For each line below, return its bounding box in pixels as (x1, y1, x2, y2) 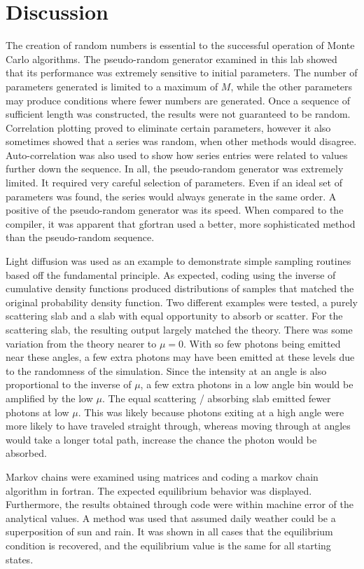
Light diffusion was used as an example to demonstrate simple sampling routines (6, 254, 351, 268)
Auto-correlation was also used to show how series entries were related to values (6, 147, 348, 162)
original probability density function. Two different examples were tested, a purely (6, 294, 358, 309)
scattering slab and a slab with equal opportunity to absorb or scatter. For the (6, 308, 343, 323)
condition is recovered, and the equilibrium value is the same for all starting (6, 537, 331, 552)
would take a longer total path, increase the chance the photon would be (6, 432, 317, 446)
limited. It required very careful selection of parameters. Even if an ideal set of (6, 175, 342, 190)
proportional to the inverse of (6, 377, 132, 392)
